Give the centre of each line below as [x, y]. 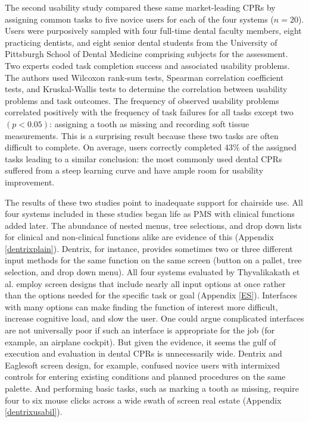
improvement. [30, 182]
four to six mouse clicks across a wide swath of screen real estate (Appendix [143, 400]
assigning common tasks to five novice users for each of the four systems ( [139, 19]
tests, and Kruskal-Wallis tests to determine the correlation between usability [146, 89]
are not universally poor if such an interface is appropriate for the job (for [140, 330]
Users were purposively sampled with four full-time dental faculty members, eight [153, 31]
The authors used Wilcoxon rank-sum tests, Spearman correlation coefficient [144, 77]
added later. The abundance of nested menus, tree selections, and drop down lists [153, 225]
